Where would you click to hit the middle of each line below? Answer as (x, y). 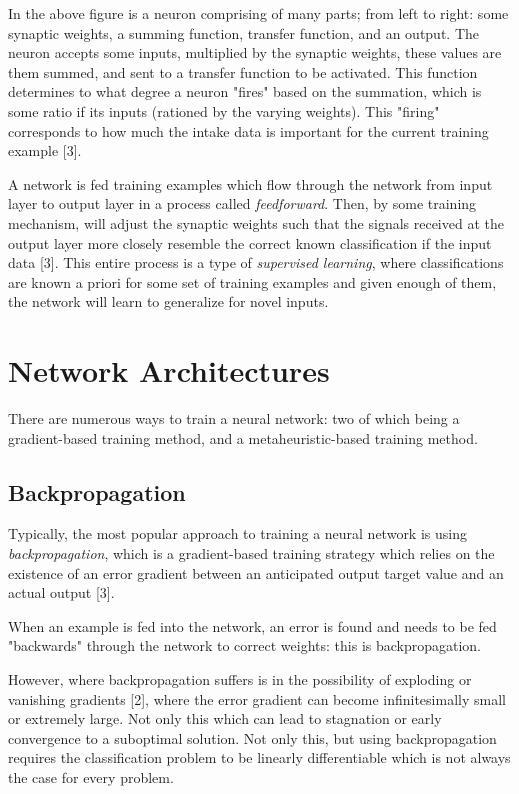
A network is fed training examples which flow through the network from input (250, 183)
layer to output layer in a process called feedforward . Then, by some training (242, 203)
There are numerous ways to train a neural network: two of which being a (234, 418)
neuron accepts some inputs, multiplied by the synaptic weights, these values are (255, 52)
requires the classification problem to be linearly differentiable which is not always (259, 757)
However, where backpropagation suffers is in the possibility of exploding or (240, 678)
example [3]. (45, 150)
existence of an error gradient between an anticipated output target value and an (256, 572)
